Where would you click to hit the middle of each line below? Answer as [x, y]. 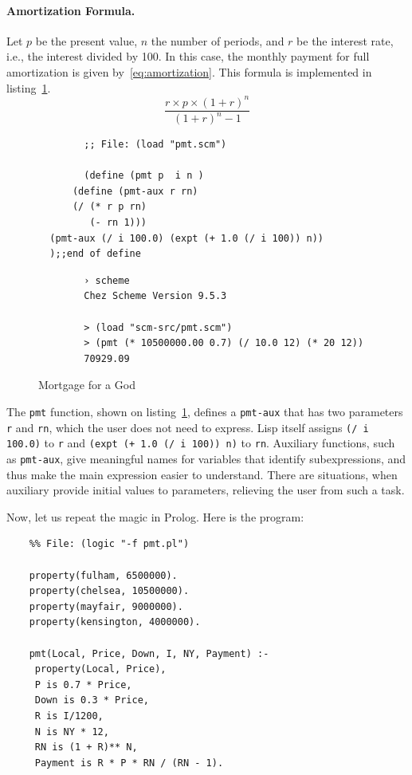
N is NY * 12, [72, 732]
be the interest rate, [345, 40]
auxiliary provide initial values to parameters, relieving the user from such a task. [206, 490]
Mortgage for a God [87, 385]
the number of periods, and [218, 40]
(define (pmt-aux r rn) [135, 191]
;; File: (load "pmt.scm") [155, 145]
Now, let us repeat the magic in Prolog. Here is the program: [155, 516]
